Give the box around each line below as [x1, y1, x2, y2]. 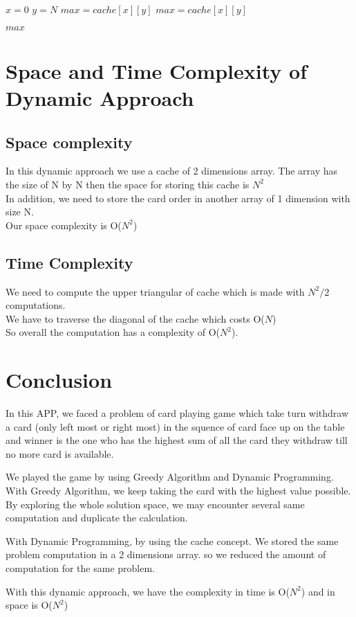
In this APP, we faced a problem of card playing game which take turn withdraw [6, 406, 349, 420]
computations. [6, 298, 66, 312]
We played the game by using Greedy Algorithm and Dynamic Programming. [6, 470, 334, 484]
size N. [6, 204, 34, 219]
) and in [301, 584, 335, 598]
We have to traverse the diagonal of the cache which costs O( [6, 311, 265, 325]
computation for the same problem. [6, 560, 155, 575]
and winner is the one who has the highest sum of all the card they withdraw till [6, 433, 348, 447]
